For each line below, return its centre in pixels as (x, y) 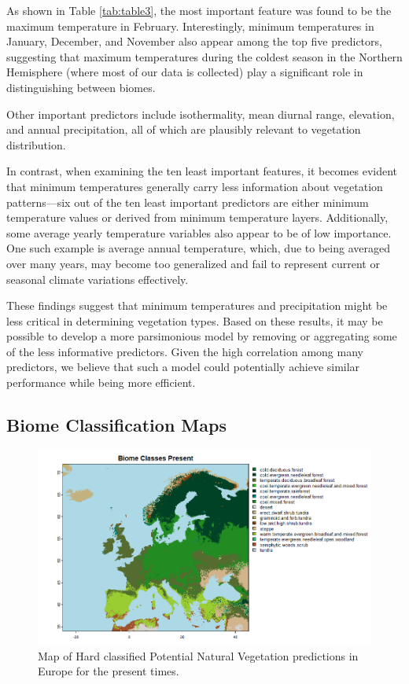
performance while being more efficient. (101, 382)
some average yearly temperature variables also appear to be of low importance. (199, 232)
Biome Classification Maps (116, 425)
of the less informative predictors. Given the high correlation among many (185, 351)
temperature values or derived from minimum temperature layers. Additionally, (197, 217)
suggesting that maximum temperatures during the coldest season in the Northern (204, 56)
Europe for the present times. (109, 671)
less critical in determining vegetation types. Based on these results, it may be (195, 320)
